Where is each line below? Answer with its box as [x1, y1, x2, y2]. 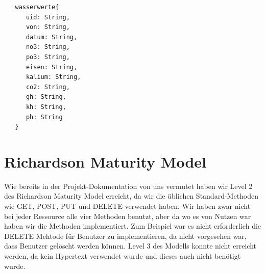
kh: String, [26, 103, 66, 111]
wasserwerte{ [15, 4, 59, 11]
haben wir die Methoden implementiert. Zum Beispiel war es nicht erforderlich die [4, 221, 261, 231]
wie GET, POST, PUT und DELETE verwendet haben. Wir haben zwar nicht [4, 201, 251, 211]
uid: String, [26, 13, 70, 21]
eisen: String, [26, 63, 78, 71]
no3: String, [26, 43, 70, 51]
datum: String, [26, 33, 78, 41]
